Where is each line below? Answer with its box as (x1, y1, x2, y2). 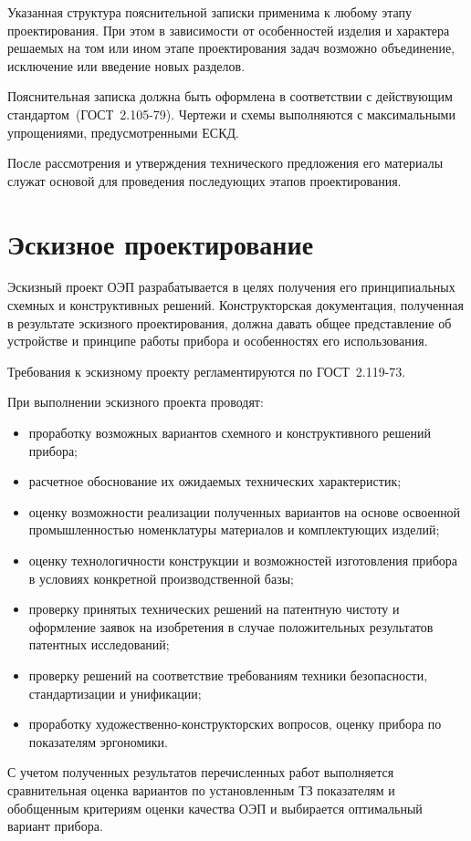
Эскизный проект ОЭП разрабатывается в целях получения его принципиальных (7, 277, 455, 296)
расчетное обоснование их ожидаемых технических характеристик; (28, 472, 402, 491)
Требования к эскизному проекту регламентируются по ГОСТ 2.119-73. (7, 361, 406, 380)
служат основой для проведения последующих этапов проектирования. (7, 171, 402, 190)
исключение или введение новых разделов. (7, 56, 246, 75)
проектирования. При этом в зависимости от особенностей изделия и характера (7, 20, 450, 39)
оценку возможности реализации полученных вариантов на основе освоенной (28, 502, 461, 521)
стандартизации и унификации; (28, 683, 202, 702)
